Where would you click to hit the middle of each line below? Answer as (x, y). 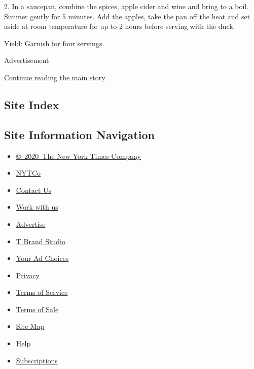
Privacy (28, 275)
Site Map (30, 326)
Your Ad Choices (42, 258)
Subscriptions (37, 360)
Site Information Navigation (79, 134)
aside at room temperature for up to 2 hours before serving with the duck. (120, 26)
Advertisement (27, 60)
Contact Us (34, 190)
